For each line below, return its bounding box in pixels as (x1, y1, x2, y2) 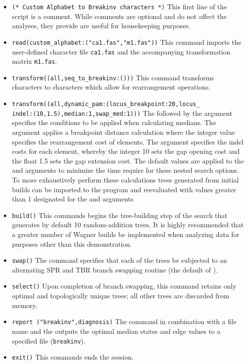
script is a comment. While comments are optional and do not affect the (12, 11, 227, 21)
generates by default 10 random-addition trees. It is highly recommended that (12, 219, 244, 230)
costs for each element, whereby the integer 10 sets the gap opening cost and (12, 146, 240, 156)
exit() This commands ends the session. (12, 352, 134, 362)
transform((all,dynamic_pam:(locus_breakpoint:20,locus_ (12, 101, 200, 108)
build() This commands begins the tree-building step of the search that (12, 210, 228, 220)
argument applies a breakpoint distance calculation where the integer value (12, 127, 235, 137)
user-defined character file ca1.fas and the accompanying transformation (12, 46, 231, 56)
